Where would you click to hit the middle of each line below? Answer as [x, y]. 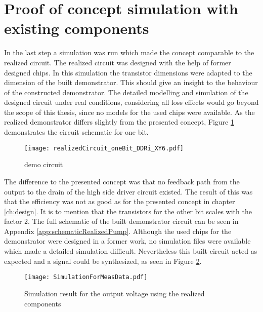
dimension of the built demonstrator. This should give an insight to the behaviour [131, 82]
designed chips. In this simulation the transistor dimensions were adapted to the [128, 72]
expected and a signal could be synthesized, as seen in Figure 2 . [103, 261]
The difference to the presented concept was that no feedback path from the [122, 181]
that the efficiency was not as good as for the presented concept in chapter [120, 201]
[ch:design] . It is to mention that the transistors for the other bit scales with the [128, 211]
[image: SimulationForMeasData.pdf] [86, 277]
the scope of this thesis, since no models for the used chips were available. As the [129, 112]
